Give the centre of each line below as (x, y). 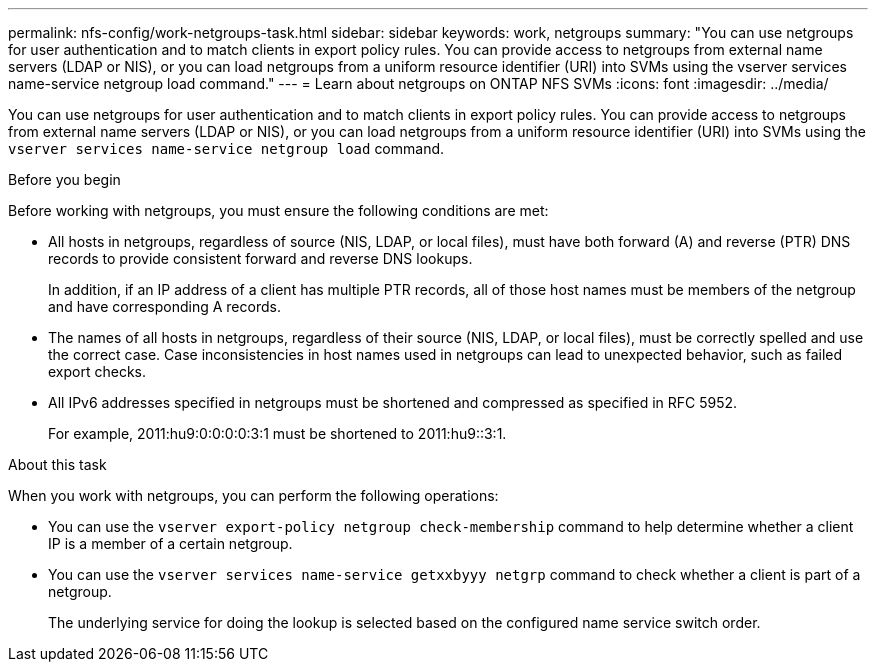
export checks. (97, 371)
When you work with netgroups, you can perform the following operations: (253, 495)
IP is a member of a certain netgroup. (170, 543)
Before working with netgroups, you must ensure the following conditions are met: (278, 210)
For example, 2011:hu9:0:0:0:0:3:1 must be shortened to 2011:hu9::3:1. (277, 433)
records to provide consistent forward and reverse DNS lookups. (260, 258)
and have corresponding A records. (164, 306)
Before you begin (64, 179)
